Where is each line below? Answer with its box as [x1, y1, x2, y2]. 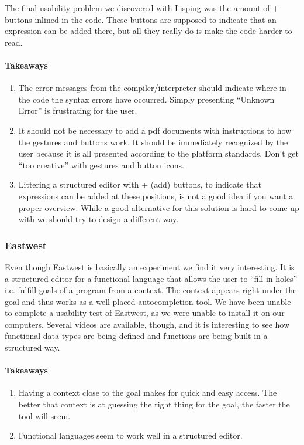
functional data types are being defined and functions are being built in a [5, 329, 268, 342]
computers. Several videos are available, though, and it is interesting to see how [5, 318, 290, 330]
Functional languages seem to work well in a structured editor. [18, 429, 243, 441]
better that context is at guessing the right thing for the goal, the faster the [18, 398, 290, 410]
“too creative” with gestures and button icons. [18, 158, 184, 171]
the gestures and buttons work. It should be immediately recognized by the [18, 135, 288, 148]
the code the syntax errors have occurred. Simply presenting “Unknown [18, 93, 275, 105]
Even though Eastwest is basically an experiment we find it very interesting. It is [5, 260, 295, 273]
